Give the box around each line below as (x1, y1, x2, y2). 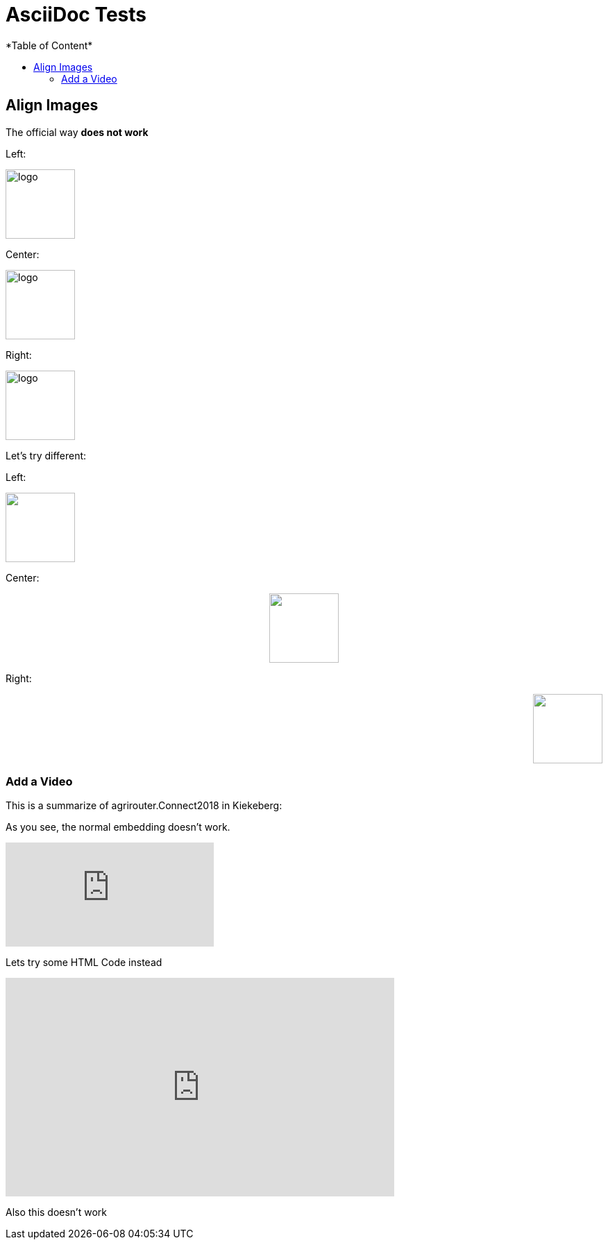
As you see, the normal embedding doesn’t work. (6, 821, 230, 833)
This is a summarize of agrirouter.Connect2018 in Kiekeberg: (6, 799, 282, 812)
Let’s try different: (6, 449, 87, 461)
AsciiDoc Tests (6, 3, 147, 26)
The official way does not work (6, 126, 149, 138)
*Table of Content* (6, 39, 93, 51)
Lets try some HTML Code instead (6, 956, 162, 969)
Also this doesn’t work (6, 1206, 108, 1219)
